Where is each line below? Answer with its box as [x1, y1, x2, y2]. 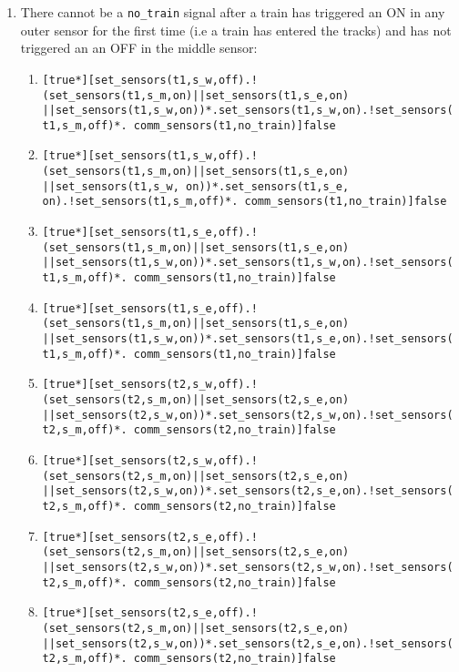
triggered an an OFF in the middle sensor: [20, 38, 258, 57]
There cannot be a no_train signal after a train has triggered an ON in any [20, 3, 445, 21]
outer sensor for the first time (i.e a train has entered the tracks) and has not [20, 20, 452, 39]
